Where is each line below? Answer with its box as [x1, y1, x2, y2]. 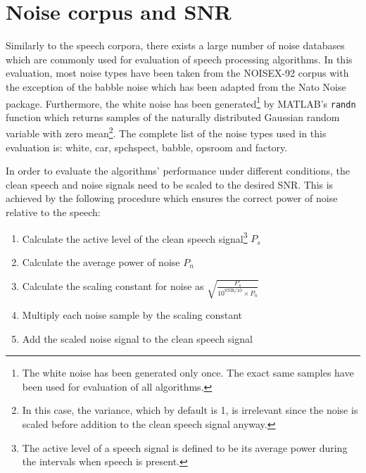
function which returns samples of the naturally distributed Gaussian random [6, 109, 340, 124]
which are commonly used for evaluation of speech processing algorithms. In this [6, 51, 353, 66]
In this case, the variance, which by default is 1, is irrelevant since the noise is [22, 403, 358, 417]
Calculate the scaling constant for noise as [22, 278, 204, 293]
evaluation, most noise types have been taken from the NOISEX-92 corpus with [6, 65, 349, 80]
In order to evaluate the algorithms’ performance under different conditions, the [6, 163, 350, 178]
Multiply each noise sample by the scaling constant [22, 308, 242, 322]
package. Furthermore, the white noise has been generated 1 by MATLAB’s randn [6, 94, 356, 111]
